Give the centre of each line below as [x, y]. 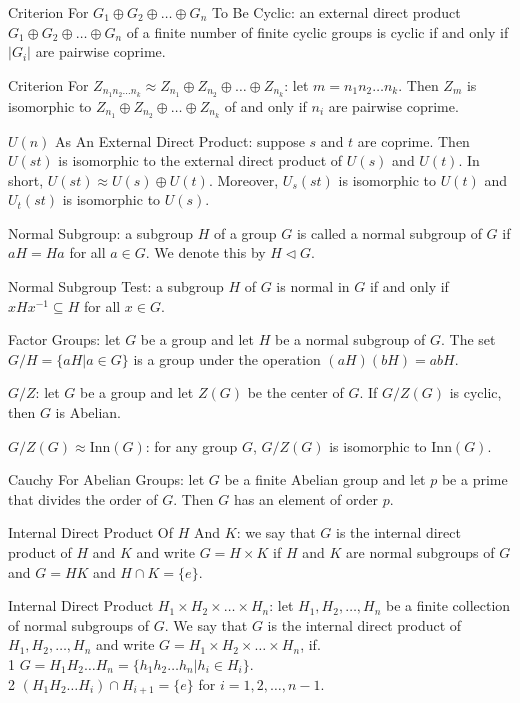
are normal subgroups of [420, 552]
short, [26, 179]
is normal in [313, 286]
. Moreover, [243, 179]
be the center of [295, 392]
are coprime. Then [413, 140]
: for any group [191, 445]
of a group [245, 232]
